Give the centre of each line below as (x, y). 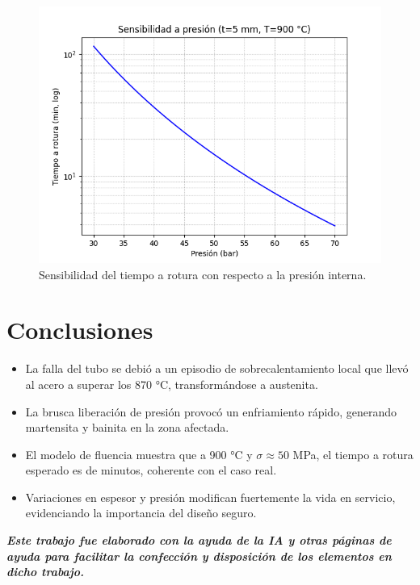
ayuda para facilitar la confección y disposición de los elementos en (199, 556)
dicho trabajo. (46, 572)
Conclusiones (80, 330)
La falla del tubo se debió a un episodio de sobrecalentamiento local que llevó (217, 368)
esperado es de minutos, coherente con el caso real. (151, 470)
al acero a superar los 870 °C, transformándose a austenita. (172, 384)
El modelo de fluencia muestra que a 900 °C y (139, 454)
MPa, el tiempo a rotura (353, 454)
